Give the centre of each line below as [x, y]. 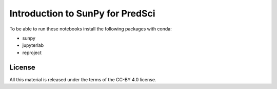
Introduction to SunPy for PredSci [83, 13]
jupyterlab [33, 45]
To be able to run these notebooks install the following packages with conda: [91, 29]
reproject [32, 52]
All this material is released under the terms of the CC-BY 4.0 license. [83, 79]
